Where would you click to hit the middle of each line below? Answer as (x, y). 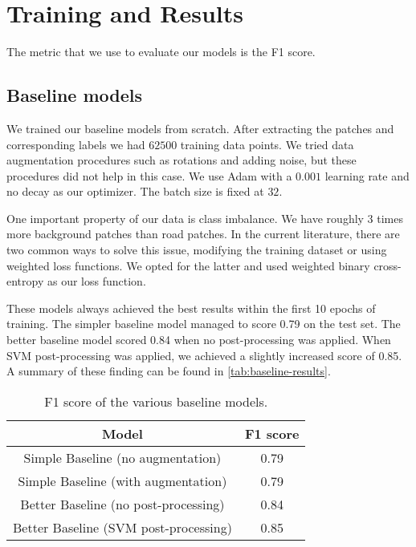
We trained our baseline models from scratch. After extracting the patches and (200, 128)
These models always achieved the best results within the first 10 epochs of (191, 308)
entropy (25, 281)
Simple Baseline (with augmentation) (122, 480)
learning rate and (367, 175)
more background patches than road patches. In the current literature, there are (203, 234)
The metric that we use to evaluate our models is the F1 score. (161, 52)
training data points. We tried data (267, 144)
